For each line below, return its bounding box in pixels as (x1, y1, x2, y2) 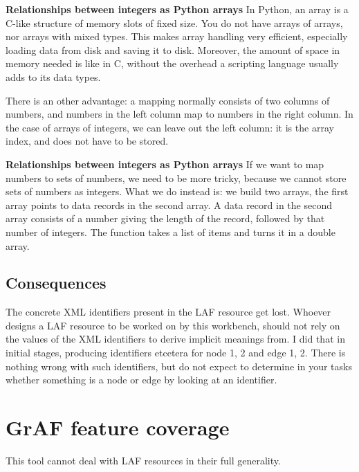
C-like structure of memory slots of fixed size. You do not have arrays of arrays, (6, 15, 343, 30)
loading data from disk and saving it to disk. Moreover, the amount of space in (6, 42, 340, 57)
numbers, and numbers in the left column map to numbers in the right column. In (6, 107, 353, 121)
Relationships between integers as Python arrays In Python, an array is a (6, 2, 349, 16)
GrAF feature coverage (6, 413, 230, 442)
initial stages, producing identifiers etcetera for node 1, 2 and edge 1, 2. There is (6, 345, 346, 360)
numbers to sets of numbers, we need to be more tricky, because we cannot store (6, 170, 347, 185)
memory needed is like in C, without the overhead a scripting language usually (6, 56, 339, 71)
